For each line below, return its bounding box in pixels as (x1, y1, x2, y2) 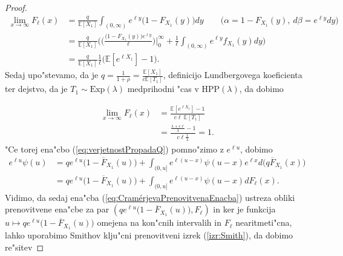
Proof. (5, 1, 27, 13)
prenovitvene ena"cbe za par (5, 203, 109, 215)
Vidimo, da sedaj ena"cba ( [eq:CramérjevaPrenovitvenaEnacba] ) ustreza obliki (5, 191, 295, 203)
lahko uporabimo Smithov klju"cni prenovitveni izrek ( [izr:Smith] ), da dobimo (5, 229, 293, 241)
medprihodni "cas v (127, 82, 199, 95)
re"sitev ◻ (5, 240, 44, 253)
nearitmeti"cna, (235, 216, 292, 229)
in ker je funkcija (213, 203, 276, 215)
